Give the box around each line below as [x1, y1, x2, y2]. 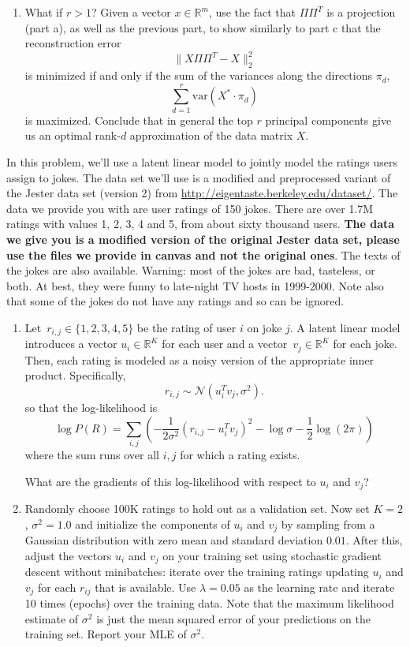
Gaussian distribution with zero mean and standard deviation [24, 532, 323, 548]
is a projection [326, 4, 396, 20]
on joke [247, 319, 282, 335]
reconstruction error [24, 35, 121, 51]
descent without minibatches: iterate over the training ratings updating [24, 563, 369, 580]
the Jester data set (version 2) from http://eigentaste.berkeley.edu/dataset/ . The [6, 185, 398, 201]
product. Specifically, [24, 367, 126, 383]
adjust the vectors [24, 547, 112, 563]
